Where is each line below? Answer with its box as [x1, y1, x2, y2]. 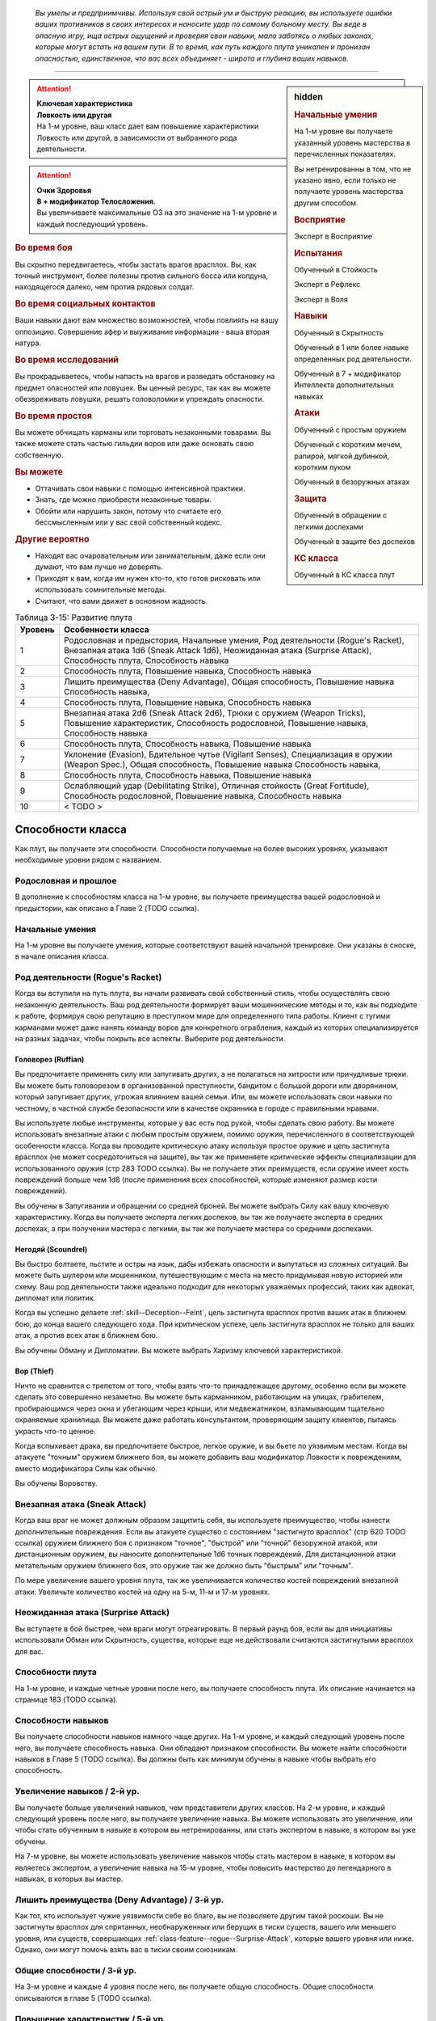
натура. [15, 338, 42, 348]
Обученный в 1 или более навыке [294, 343, 409, 352]
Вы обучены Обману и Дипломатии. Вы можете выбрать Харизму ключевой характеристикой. [15, 1345, 343, 1355]
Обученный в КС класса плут [294, 570, 396, 580]
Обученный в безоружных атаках [294, 477, 410, 487]
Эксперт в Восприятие [294, 231, 373, 241]
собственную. [15, 449, 64, 460]
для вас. [15, 1646, 44, 1656]
